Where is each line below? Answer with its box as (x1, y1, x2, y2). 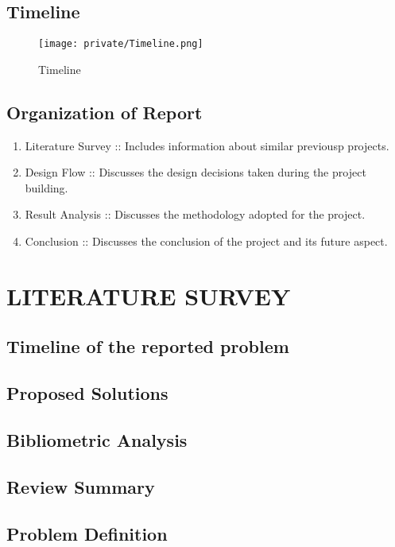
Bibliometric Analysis (6, 427, 188, 452)
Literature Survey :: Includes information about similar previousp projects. (25, 137, 389, 153)
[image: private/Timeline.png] (38, 38, 203, 50)
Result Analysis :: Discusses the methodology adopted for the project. (25, 206, 366, 223)
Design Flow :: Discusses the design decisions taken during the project (25, 164, 366, 180)
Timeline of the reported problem (6, 334, 289, 359)
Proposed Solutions (6, 381, 168, 405)
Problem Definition (6, 521, 168, 545)
